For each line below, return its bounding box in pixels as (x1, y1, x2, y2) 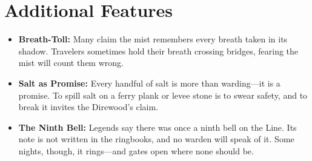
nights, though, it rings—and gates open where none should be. (18, 144, 254, 157)
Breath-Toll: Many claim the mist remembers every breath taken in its (18, 33, 288, 45)
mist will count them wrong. (18, 56, 124, 69)
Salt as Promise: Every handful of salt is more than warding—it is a (18, 76, 280, 89)
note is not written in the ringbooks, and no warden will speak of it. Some (18, 133, 294, 145)
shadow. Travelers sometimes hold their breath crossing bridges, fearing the (18, 44, 299, 57)
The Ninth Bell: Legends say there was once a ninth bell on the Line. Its (18, 120, 297, 133)
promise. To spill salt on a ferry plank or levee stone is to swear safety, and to (18, 88, 308, 101)
